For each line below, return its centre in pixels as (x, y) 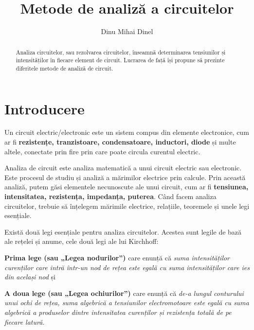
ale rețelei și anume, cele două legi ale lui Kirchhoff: (82, 241)
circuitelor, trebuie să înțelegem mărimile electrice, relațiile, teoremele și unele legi (127, 206)
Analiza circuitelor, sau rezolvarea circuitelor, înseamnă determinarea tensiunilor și (121, 52)
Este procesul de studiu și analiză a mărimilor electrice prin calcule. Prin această (125, 177)
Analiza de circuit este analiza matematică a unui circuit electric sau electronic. (123, 168)
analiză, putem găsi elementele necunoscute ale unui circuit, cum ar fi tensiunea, (127, 187)
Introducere (45, 109)
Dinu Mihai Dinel (127, 31)
